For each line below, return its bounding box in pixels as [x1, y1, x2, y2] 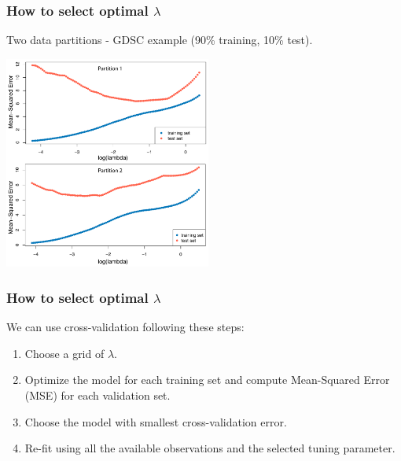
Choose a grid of [24, 345, 105, 361]
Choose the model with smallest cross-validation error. [24, 413, 287, 430]
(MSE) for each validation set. [24, 386, 171, 403]
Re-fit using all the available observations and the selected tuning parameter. [24, 440, 395, 456]
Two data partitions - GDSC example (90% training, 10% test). [6, 31, 313, 48]
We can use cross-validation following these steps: [6, 319, 245, 335]
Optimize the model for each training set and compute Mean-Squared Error [24, 371, 390, 388]
